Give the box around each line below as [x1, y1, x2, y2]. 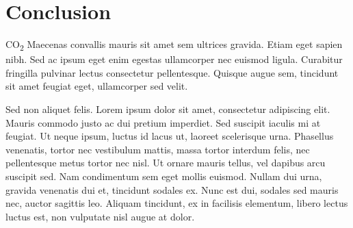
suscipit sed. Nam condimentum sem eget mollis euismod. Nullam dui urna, [5, 169, 322, 183]
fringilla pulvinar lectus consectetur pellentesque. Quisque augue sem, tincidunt [5, 65, 339, 79]
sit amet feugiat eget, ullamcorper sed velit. [5, 79, 188, 93]
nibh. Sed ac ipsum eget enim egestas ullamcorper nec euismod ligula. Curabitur [5, 52, 343, 66]
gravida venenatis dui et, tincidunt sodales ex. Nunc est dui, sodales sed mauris [5, 182, 339, 197]
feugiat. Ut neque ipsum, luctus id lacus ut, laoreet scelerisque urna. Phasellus [5, 129, 334, 143]
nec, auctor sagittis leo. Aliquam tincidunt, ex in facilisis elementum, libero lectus [5, 196, 348, 210]
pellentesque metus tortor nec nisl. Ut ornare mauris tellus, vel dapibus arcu [5, 155, 326, 170]
